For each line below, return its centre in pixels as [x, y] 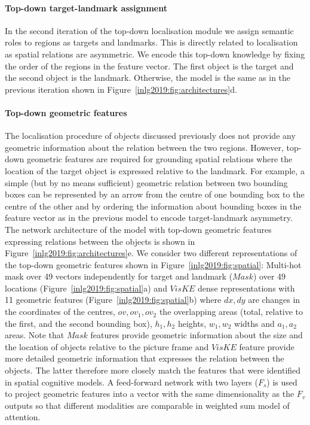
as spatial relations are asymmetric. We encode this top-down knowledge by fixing [155, 54]
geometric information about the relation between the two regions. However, [144, 147]
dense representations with [246, 288]
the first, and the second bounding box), [79, 323]
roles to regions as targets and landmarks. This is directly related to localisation [151, 42]
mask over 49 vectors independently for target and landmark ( [119, 276]
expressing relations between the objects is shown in [100, 241]
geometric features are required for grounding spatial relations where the [159, 159]
